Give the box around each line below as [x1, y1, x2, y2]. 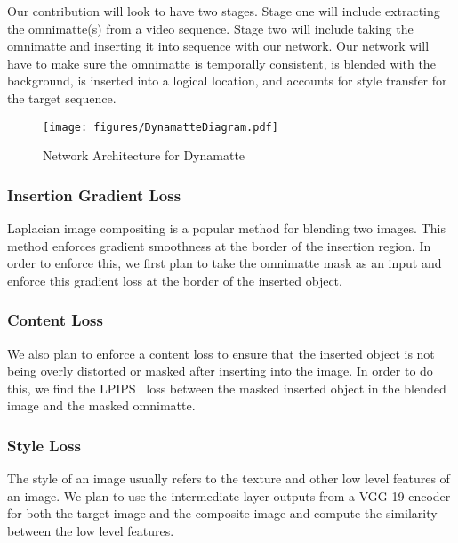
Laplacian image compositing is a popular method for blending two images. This [7, 219, 446, 238]
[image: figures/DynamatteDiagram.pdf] [43, 120, 278, 134]
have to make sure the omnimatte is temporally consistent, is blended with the [7, 53, 436, 72]
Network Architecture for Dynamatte [43, 146, 245, 165]
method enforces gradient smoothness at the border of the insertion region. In [7, 236, 431, 255]
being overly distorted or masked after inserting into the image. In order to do [7, 361, 433, 380]
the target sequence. [7, 88, 117, 107]
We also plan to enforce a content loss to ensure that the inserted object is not [7, 344, 435, 362]
